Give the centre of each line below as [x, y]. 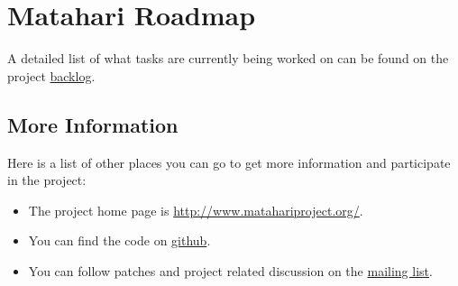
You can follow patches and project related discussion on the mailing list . [230, 270]
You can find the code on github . [119, 240]
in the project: [47, 180]
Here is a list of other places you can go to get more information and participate [229, 162]
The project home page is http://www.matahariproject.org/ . [196, 210]
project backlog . [51, 75]
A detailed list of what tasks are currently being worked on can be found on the [228, 58]
